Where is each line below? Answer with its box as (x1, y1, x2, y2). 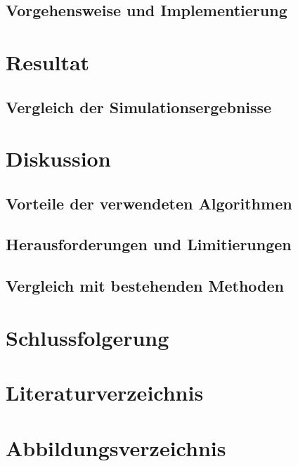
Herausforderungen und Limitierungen (6, 233, 292, 255)
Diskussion (6, 144, 111, 173)
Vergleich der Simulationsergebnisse (6, 96, 272, 117)
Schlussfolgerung (6, 323, 169, 351)
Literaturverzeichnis (6, 378, 204, 407)
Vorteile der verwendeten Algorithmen (6, 192, 292, 214)
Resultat (6, 47, 90, 76)
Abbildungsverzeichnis (6, 433, 226, 462)
